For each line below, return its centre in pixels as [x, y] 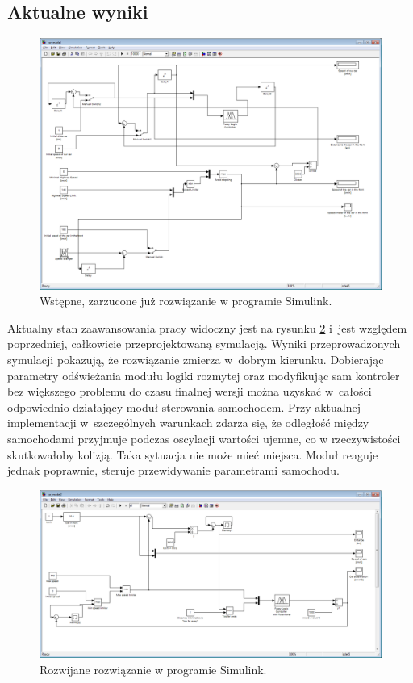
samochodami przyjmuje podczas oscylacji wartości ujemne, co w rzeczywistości [204, 438]
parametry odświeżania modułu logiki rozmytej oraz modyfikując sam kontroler [204, 375]
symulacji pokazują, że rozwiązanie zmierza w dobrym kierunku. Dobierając [196, 359]
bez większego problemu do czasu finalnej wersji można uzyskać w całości [190, 391]
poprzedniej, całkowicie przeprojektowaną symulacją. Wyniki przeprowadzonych [204, 344]
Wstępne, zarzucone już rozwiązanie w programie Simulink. [186, 301]
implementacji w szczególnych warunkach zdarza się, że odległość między [188, 423]
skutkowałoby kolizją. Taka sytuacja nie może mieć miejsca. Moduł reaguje [193, 454]
